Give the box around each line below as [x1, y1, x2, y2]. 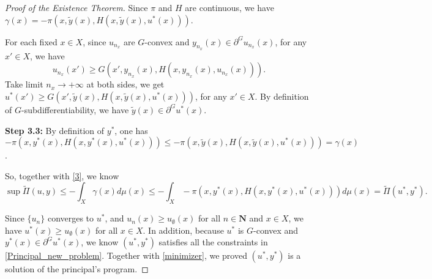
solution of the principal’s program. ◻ [5, 262, 149, 275]
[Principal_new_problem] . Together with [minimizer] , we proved [5, 249, 247, 262]
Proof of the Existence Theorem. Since [5, 1, 148, 13]
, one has [114, 124, 148, 136]
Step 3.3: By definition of [5, 124, 105, 136]
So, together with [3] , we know [5, 169, 119, 182]
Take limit [5, 78, 43, 91]
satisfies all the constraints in [158, 236, 268, 248]
